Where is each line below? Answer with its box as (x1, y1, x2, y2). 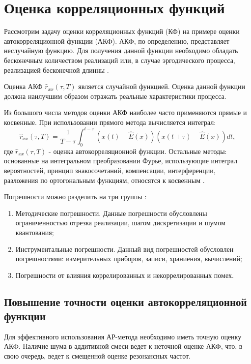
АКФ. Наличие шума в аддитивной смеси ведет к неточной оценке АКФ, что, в (4, 341, 243, 351)
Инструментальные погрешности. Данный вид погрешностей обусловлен (15, 243, 234, 254)
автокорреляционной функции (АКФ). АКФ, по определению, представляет (4, 35, 229, 46)
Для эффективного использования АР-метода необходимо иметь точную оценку (4, 331, 242, 341)
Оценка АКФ (4, 81, 43, 91)
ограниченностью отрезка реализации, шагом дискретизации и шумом (15, 217, 225, 228)
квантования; (15, 227, 54, 237)
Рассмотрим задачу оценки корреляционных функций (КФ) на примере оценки (4, 26, 240, 36)
